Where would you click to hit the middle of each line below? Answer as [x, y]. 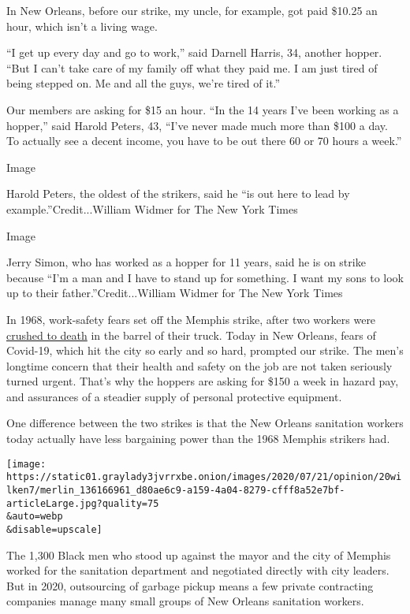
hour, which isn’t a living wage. [82, 26]
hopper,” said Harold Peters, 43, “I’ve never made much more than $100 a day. [197, 125]
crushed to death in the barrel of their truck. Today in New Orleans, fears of [191, 335]
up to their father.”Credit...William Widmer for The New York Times [175, 293]
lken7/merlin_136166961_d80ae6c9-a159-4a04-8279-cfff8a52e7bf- [176, 490]
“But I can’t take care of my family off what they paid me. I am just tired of [192, 67]
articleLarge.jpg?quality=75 [83, 503]
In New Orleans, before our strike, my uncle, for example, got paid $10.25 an [192, 10]
